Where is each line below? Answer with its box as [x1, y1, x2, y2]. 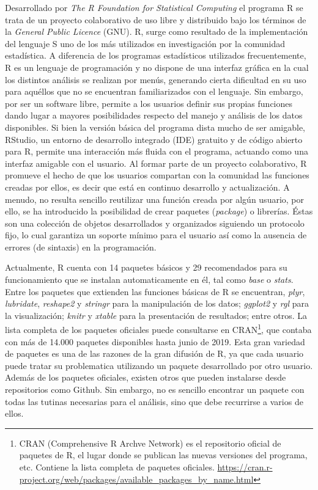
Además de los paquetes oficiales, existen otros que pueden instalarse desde [5, 371, 286, 384]
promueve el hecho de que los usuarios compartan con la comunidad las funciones [5, 169, 309, 181]
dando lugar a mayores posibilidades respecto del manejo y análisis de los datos [5, 109, 303, 122]
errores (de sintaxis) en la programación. [5, 240, 157, 253]
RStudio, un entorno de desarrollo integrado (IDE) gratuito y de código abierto [5, 133, 303, 145]
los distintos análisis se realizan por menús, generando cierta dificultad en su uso [5, 73, 306, 86]
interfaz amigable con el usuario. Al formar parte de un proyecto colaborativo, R [5, 156, 307, 169]
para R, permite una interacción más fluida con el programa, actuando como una [5, 145, 308, 158]
